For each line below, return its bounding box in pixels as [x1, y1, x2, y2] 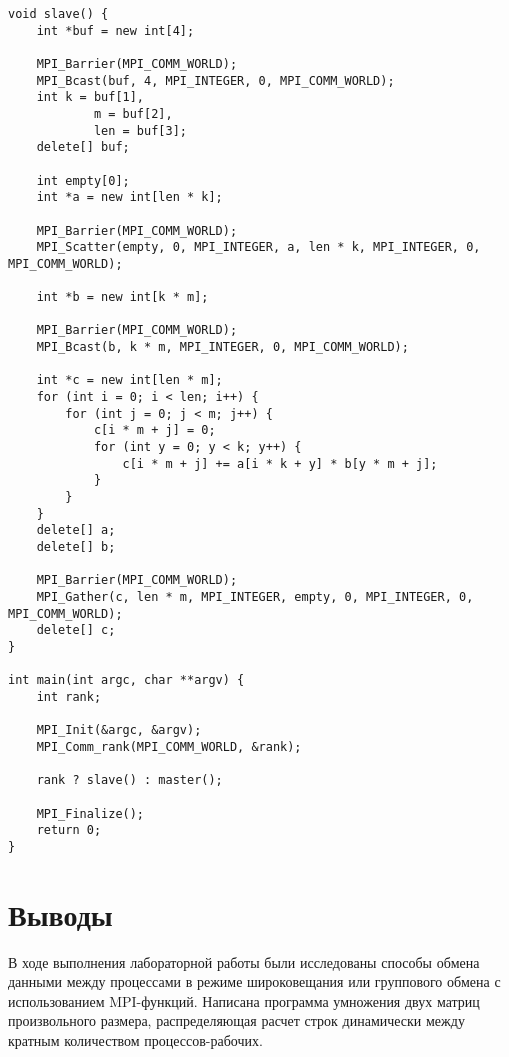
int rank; [36, 689, 102, 704]
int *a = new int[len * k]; [36, 190, 223, 205]
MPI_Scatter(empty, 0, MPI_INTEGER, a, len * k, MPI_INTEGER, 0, [36, 240, 481, 255]
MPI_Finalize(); [36, 806, 145, 821]
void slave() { [8, 7, 109, 21]
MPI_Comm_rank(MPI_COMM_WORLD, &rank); [36, 739, 302, 754]
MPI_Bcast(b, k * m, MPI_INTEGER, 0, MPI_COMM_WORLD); [36, 340, 409, 355]
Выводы [8, 893, 113, 934]
